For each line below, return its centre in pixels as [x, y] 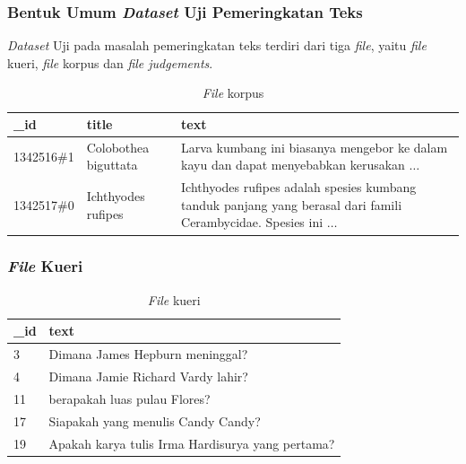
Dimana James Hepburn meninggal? [148, 354]
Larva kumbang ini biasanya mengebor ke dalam [315, 147]
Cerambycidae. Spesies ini [252, 222]
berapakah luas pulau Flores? [129, 398]
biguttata [112, 165]
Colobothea [118, 147]
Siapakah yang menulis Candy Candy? [155, 420]
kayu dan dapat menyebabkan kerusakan [293, 165]
